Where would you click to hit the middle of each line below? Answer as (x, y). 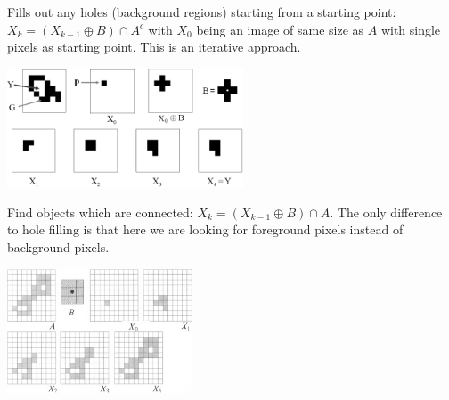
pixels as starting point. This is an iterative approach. (154, 47)
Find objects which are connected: (100, 212)
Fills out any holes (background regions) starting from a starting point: (202, 12)
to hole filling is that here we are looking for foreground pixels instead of (205, 229)
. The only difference (386, 212)
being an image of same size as (280, 29)
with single (411, 29)
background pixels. (58, 246)
